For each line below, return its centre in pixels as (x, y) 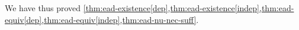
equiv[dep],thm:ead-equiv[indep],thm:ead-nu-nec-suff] (101, 19)
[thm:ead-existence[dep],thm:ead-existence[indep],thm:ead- (189, 8)
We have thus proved (43, 8)
